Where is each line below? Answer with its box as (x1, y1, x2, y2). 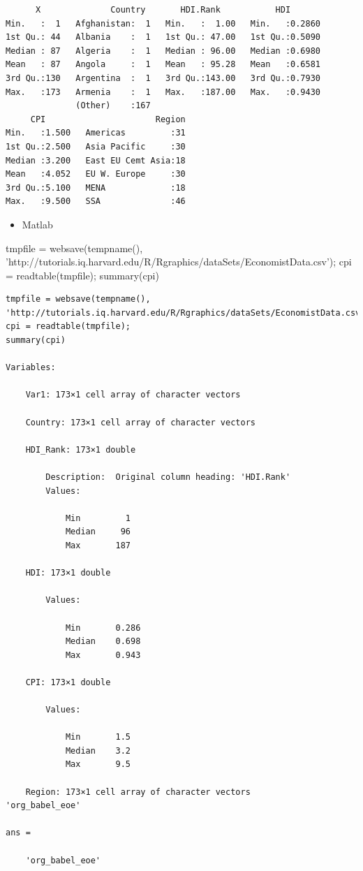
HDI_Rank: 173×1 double (25, 444, 136, 455)
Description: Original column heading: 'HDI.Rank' (45, 472, 291, 482)
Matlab (22, 217, 53, 231)
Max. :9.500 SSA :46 (6, 196, 186, 207)
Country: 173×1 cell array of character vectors (25, 417, 255, 427)
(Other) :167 (75, 101, 151, 111)
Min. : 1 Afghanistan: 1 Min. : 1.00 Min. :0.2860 (6, 18, 321, 29)
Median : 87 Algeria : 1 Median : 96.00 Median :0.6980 (6, 45, 321, 56)
